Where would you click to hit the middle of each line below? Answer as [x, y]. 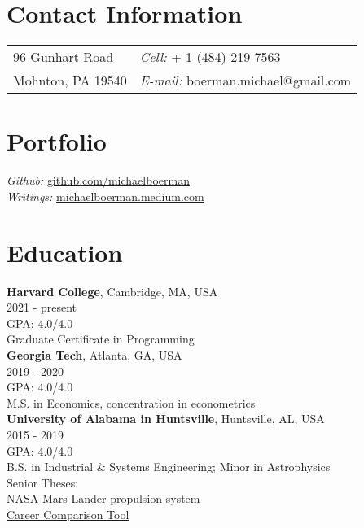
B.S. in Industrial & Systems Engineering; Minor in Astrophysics [169, 467]
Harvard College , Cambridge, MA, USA [112, 291]
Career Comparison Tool [68, 514]
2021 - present [42, 307]
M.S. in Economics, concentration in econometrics [131, 402]
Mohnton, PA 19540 [70, 81]
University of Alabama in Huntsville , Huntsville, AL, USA [166, 419]
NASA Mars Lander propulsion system [103, 498]
